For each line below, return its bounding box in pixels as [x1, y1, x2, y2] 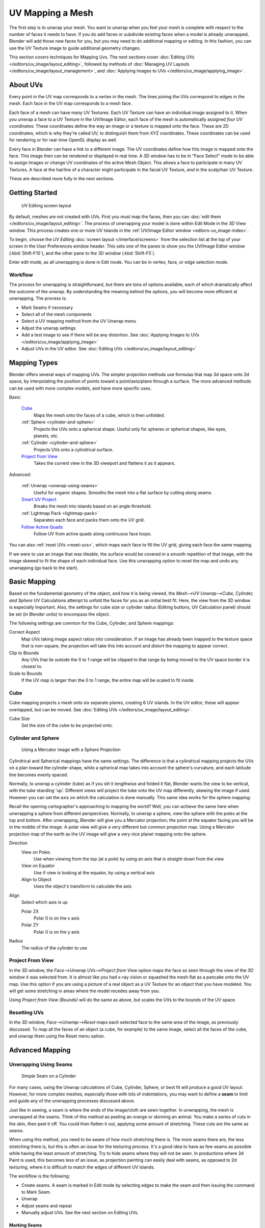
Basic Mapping [9, 578, 56, 586]
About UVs [9, 81, 43, 89]
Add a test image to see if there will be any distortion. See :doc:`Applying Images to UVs [21, 332, 200, 338]
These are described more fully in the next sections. [9, 176, 115, 182]
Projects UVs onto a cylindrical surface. [33, 447, 114, 452]
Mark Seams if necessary [21, 305, 73, 310]
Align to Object [21, 877, 52, 883]
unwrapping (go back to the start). [9, 565, 79, 571]
